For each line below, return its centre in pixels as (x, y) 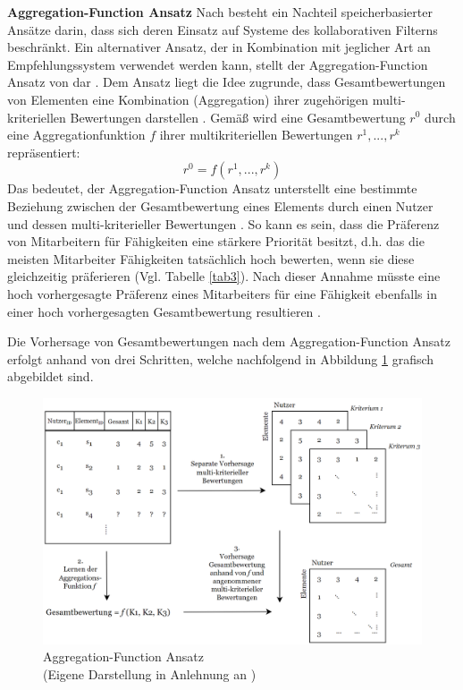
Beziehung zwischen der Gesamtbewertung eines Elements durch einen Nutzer (220, 205)
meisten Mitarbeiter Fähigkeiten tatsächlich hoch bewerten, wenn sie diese (211, 258)
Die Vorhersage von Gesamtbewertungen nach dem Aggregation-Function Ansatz (229, 341)
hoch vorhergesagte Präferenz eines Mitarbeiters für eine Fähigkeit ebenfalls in (222, 293)
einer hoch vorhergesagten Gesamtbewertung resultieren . (164, 311)
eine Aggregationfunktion (76, 135)
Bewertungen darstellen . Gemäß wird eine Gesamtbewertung (238, 117)
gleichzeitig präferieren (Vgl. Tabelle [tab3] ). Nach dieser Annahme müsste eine (224, 276)
